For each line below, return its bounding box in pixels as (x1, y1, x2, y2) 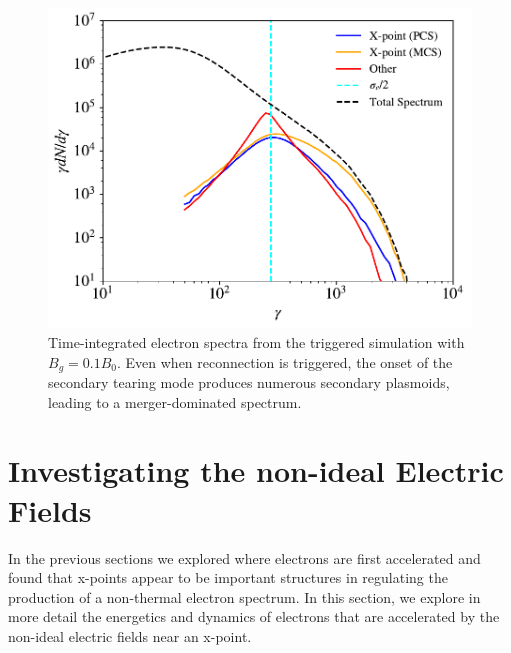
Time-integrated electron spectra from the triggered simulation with (48, 332, 465, 353)
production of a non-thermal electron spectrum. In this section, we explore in (8, 586, 481, 607)
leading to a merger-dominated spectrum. (48, 391, 302, 412)
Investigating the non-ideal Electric (8, 450, 504, 491)
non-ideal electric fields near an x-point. (8, 625, 252, 646)
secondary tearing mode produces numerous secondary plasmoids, (48, 372, 450, 393)
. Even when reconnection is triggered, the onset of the (117, 351, 453, 372)
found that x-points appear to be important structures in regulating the (8, 567, 448, 588)
